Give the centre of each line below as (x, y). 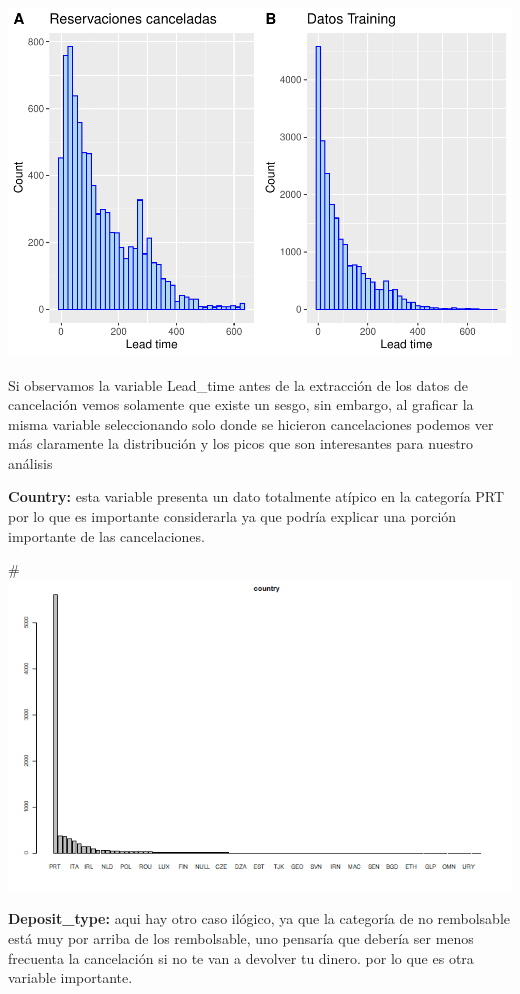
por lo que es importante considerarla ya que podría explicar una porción (232, 516)
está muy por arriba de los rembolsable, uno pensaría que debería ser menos (241, 938)
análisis (30, 462)
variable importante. (70, 977)
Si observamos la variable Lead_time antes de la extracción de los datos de (238, 384)
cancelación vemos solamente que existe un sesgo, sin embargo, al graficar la (241, 404)
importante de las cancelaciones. (106, 535)
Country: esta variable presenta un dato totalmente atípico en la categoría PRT (256, 496)
